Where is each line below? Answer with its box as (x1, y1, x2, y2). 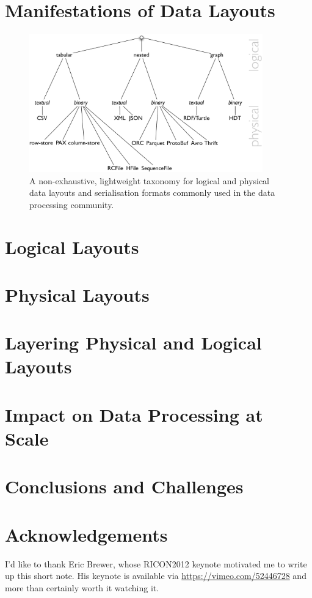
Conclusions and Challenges (5, 474, 244, 499)
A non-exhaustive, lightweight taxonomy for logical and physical (29, 174, 269, 187)
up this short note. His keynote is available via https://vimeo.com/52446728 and (5, 569, 307, 582)
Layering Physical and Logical (5, 330, 262, 355)
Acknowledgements (5, 521, 168, 547)
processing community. (29, 198, 114, 211)
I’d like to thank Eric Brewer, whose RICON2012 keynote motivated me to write (5, 557, 307, 570)
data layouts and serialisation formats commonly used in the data (29, 186, 275, 199)
